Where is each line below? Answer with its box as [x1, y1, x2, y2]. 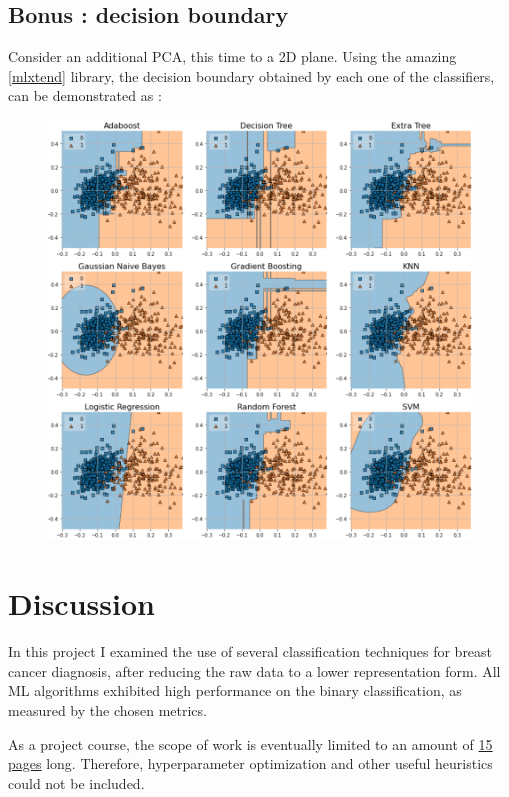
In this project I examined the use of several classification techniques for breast [8, 641, 493, 662]
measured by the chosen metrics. [8, 699, 207, 720]
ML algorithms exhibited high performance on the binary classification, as [8, 680, 462, 701]
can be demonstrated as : [8, 85, 162, 106]
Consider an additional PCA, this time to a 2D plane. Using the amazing [8, 46, 457, 67]
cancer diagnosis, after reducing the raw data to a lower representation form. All [8, 660, 501, 681]
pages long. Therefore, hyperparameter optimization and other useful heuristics [8, 753, 493, 774]
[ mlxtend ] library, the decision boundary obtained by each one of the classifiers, [8, 65, 495, 86]
